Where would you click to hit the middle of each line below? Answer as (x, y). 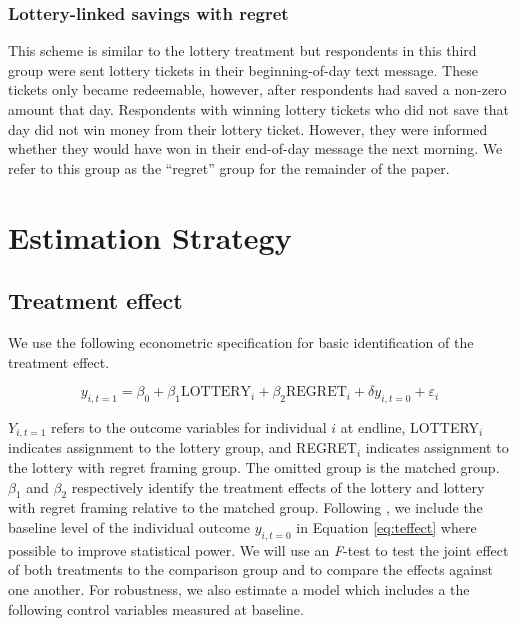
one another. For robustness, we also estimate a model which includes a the (239, 588)
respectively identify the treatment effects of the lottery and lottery (278, 486)
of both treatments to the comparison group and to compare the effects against (250, 569)
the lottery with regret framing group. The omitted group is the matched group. (254, 466)
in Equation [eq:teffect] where (386, 526)
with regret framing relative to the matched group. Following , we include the (245, 507)
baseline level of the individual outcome (129, 526)
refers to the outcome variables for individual (188, 426)
